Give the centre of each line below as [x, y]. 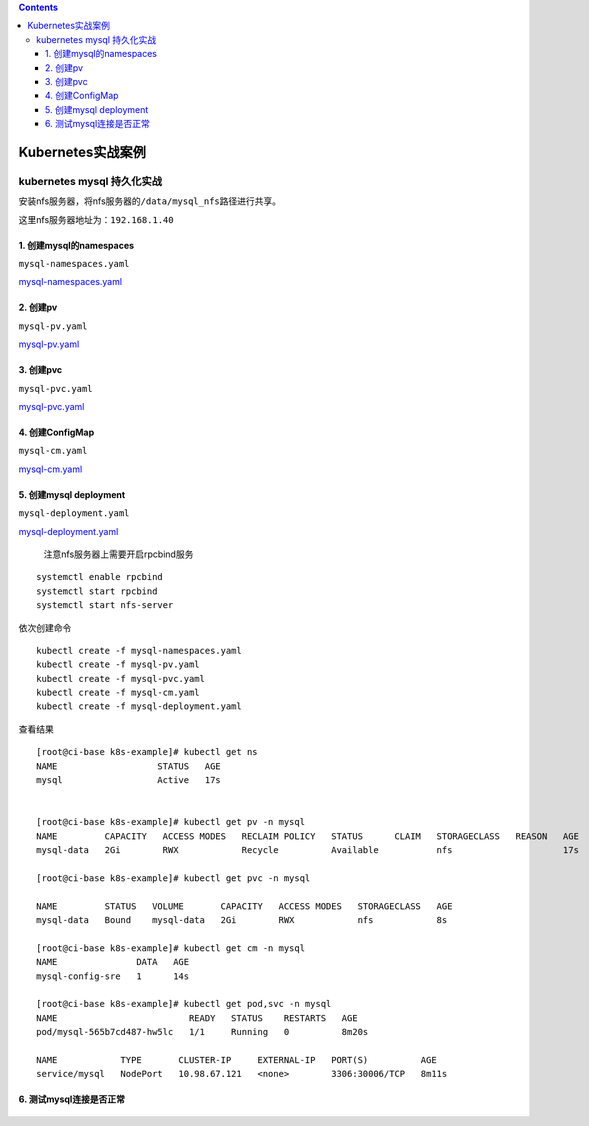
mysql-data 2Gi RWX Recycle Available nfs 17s [308, 850]
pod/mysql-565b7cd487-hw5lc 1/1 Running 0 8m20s [202, 1032]
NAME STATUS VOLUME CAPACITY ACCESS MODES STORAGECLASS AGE [244, 906]
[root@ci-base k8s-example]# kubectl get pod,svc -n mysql [184, 1004]
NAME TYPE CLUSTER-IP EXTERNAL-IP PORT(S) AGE [236, 1059]
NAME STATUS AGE [129, 766]
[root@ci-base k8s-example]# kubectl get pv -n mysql [170, 822]
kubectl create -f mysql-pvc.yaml [120, 678]
